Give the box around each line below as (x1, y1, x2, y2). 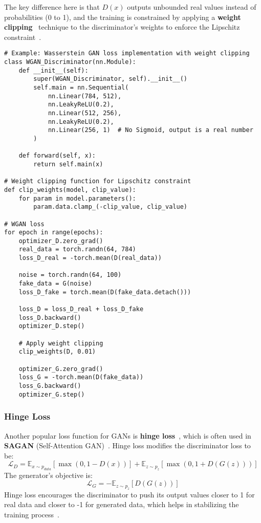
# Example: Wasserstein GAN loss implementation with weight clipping (4, 50, 250, 57)
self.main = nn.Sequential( (33, 84, 129, 91)
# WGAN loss (4, 220, 45, 228)
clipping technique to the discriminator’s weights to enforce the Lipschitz (4, 21, 240, 32)
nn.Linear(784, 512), (48, 92, 122, 100)
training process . (4, 509, 59, 519)
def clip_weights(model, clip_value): (4, 186, 136, 193)
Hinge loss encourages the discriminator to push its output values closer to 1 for (4, 489, 255, 499)
